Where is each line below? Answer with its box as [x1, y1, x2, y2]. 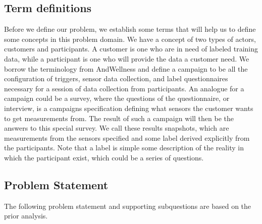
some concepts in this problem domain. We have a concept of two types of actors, [4, 33, 256, 44]
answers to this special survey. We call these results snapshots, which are [4, 123, 229, 133]
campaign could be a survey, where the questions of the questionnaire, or [4, 93, 230, 103]
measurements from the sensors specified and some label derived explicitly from [4, 132, 250, 143]
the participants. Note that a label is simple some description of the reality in [4, 142, 244, 153]
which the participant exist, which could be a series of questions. [4, 152, 204, 162]
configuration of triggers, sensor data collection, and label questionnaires [4, 73, 228, 84]
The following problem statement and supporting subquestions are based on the [4, 200, 251, 211]
